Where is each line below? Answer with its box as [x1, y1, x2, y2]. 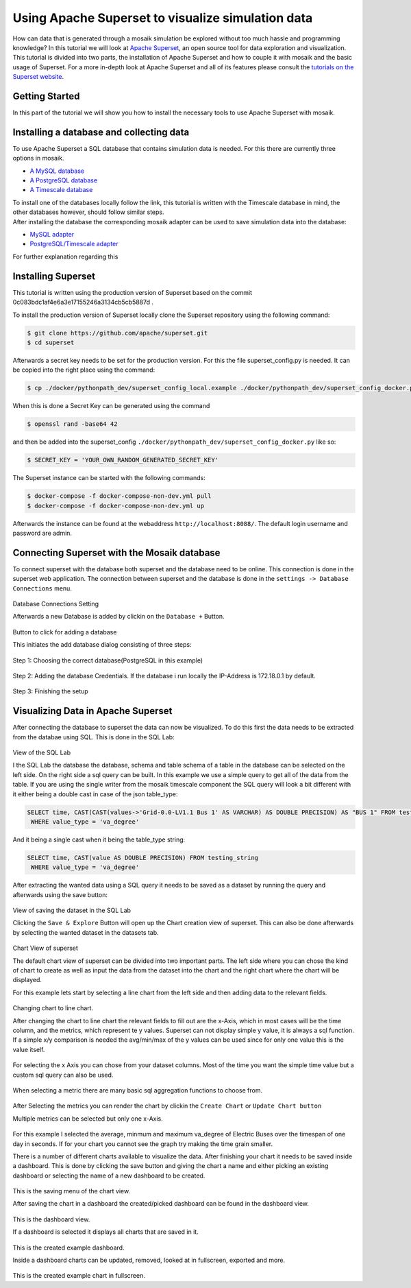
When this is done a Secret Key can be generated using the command [12, 402, 210, 410]
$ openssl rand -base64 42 [27, 420, 118, 428]
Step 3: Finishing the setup [12, 687, 88, 695]
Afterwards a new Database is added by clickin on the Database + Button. [12, 612, 225, 621]
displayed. [12, 976, 42, 984]
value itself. [12, 1045, 45, 1053]
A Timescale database [29, 186, 93, 194]
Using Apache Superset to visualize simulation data [12, 10, 313, 25]
